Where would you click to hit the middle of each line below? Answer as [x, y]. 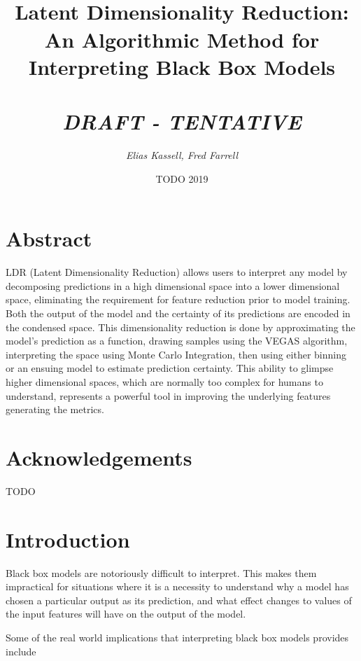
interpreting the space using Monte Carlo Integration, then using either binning [176, 354]
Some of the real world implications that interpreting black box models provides [177, 637]
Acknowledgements [99, 457]
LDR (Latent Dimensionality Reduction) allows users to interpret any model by [177, 272]
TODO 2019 [182, 178]
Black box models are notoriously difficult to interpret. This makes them [161, 572]
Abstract [49, 238]
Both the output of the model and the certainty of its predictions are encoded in [178, 313]
